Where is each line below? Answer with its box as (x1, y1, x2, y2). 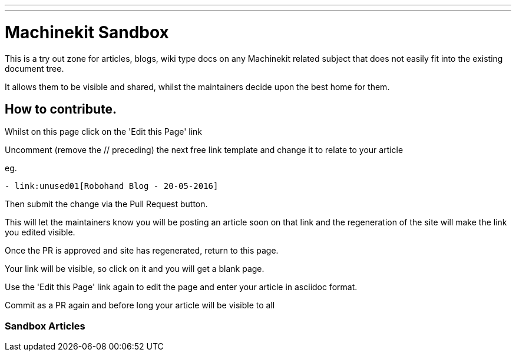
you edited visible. (5, 227, 75, 238)
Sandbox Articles (5, 320, 85, 332)
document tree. (5, 63, 64, 74)
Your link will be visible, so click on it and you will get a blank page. (5, 264, 264, 274)
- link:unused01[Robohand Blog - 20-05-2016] (5, 181, 219, 191)
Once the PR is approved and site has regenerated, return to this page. (5, 245, 279, 256)
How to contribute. (5, 101, 117, 117)
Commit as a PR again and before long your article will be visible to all (5, 300, 275, 311)
